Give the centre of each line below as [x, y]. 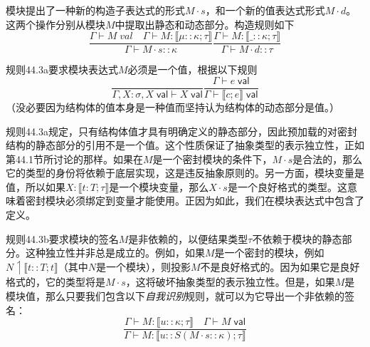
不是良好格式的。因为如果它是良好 [280, 266]
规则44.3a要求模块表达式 [62, 69]
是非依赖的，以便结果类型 [188, 238]
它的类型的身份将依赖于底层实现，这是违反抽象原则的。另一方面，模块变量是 [185, 173]
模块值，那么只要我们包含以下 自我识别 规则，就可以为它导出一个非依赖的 [175, 295]
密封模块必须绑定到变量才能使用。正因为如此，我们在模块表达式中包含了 [195, 201]
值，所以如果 [36, 186]
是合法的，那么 [328, 159]
